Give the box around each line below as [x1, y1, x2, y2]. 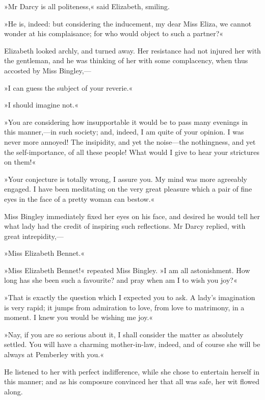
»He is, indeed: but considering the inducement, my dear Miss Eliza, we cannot [4, 18, 252, 29]
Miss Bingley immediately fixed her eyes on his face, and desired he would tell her [4, 210, 260, 221]
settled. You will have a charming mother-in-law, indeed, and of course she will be [4, 339, 260, 350]
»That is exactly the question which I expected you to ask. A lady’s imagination [4, 292, 255, 303]
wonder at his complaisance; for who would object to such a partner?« [4, 28, 224, 39]
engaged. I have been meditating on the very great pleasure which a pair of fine [4, 183, 252, 194]
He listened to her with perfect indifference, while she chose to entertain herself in [4, 366, 259, 377]
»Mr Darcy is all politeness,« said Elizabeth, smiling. [4, 1, 170, 11]
